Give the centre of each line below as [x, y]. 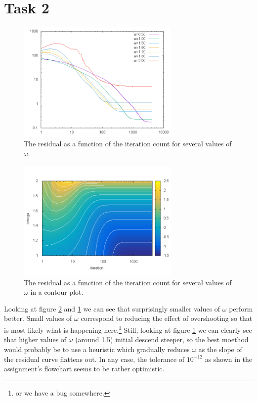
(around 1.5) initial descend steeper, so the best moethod [162, 339]
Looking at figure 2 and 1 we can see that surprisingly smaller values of [112, 308]
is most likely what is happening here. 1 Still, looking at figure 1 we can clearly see [128, 329]
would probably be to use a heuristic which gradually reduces [97, 349]
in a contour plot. [57, 292]
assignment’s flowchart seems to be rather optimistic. [84, 369]
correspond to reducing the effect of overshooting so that [167, 318]
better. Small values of [38, 318]
